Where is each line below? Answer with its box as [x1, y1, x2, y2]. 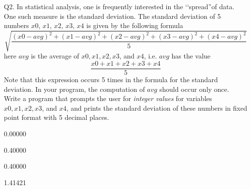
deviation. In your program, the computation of [4, 84, 145, 94]
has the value [171, 51, 211, 61]
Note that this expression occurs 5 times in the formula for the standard [4, 74, 218, 84]
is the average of [30, 51, 79, 61]
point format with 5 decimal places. [4, 112, 109, 122]
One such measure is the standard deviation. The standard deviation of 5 [4, 11, 221, 21]
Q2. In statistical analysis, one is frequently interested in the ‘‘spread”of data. [4, 1, 235, 11]
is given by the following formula [86, 20, 183, 30]
